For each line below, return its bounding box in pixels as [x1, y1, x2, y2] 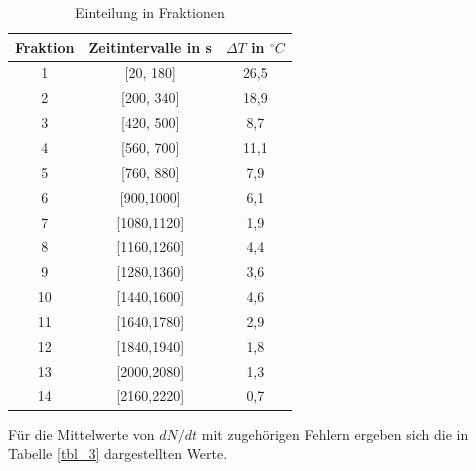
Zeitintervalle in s [88, 36, 212, 57]
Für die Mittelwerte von [8, 423, 155, 444]
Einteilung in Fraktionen [74, 2, 225, 22]
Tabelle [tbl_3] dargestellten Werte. [8, 443, 228, 464]
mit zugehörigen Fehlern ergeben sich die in [201, 423, 469, 444]
